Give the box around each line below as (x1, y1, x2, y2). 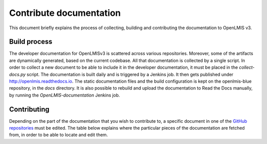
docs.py (9, 71, 26, 77)
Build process (9, 38, 53, 46)
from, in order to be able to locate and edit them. (9, 132, 108, 138)
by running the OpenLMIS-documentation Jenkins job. (9, 92, 120, 98)
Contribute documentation (9, 7, 121, 18)
